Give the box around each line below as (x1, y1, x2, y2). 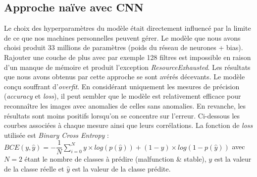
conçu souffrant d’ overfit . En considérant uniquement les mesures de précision (4, 81, 240, 91)
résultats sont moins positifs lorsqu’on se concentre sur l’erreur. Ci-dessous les (4, 110, 240, 120)
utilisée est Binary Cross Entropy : (4, 129, 109, 140)
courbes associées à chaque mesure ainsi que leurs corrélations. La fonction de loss (4, 120, 253, 130)
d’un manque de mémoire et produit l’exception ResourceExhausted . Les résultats (4, 61, 251, 72)
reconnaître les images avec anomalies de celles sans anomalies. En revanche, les (4, 100, 246, 111)
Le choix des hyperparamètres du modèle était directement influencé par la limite (4, 23, 251, 33)
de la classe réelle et (4, 163, 64, 174)
